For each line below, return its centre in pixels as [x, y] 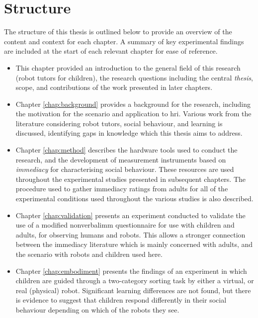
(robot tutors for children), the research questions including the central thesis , [134, 77]
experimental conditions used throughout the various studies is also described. [134, 199]
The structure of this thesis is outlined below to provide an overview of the [118, 32]
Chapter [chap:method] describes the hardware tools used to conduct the [127, 150]
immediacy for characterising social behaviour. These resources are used [125, 169]
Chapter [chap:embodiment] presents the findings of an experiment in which [131, 271]
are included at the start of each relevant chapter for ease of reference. [111, 51]
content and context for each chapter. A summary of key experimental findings [124, 41]
